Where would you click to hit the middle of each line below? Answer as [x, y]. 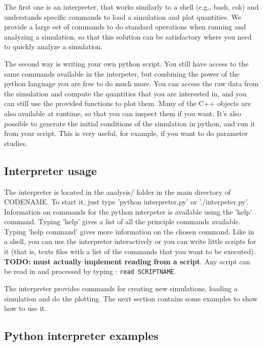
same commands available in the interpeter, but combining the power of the [122, 73]
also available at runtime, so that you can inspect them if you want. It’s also [123, 113]
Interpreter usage [51, 170]
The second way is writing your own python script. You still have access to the [126, 63]
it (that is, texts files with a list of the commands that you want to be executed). [130, 251]
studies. [16, 143]
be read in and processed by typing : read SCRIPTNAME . [90, 271]
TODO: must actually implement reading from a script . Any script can [127, 261]
